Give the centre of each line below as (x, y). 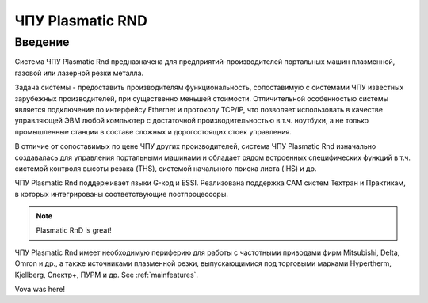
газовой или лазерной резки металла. (79, 73)
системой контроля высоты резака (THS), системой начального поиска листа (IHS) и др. (166, 168)
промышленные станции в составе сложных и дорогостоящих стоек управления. (153, 131)
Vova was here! (40, 290)
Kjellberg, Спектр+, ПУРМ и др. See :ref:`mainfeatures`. (106, 275)
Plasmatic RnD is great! (74, 230)
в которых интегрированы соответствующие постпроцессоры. (122, 194)
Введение (42, 42)
